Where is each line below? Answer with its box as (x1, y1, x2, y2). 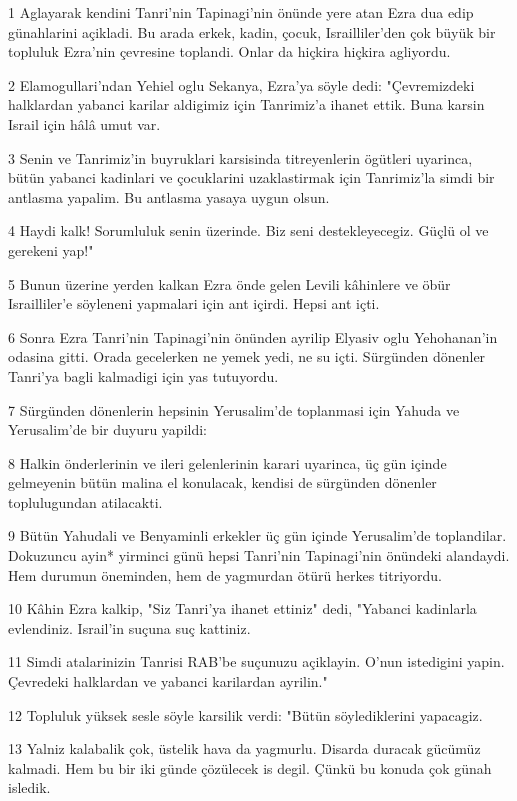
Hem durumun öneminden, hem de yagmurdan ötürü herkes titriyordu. (8, 564, 442, 585)
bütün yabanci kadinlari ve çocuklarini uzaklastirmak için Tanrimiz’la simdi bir (8, 167, 495, 188)
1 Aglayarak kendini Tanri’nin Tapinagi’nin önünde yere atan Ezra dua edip (8, 2, 474, 22)
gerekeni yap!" (8, 239, 94, 260)
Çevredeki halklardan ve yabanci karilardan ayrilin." (8, 671, 328, 692)
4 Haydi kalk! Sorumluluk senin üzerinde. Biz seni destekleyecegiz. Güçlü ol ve (8, 220, 489, 241)
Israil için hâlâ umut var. (8, 113, 161, 134)
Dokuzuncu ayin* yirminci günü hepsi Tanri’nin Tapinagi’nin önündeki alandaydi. (8, 545, 510, 566)
